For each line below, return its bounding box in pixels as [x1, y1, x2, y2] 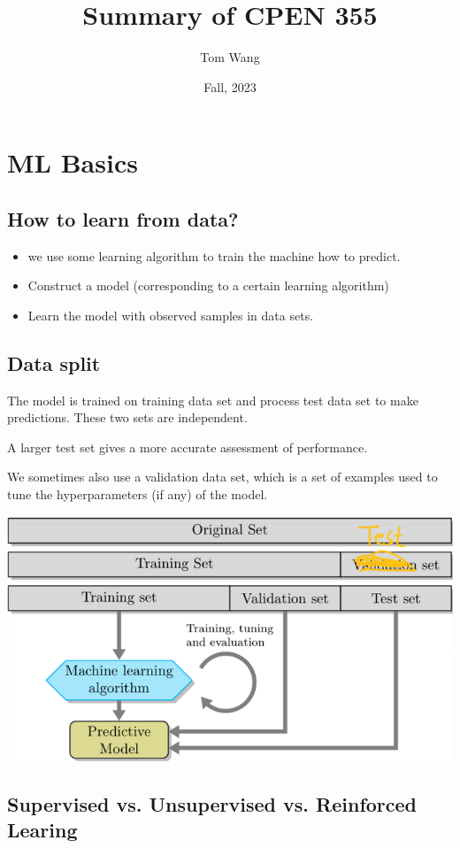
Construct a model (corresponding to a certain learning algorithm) [27, 276, 389, 295]
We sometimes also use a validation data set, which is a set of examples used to [7, 467, 438, 486]
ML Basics [7, 144, 138, 181]
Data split [7, 349, 101, 376]
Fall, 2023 [203, 77, 257, 96]
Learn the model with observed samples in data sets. [27, 305, 314, 324]
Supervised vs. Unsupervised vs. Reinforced [7, 790, 418, 817]
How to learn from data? [7, 204, 239, 232]
